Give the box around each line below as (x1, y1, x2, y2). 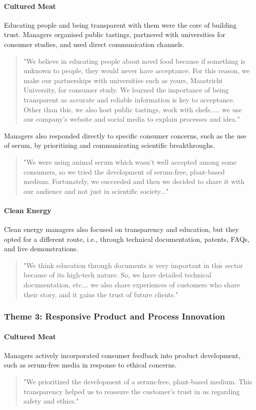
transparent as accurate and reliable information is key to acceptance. (23, 94, 235, 104)
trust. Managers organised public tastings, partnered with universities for (4, 29, 226, 40)
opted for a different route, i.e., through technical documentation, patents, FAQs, (4, 233, 250, 244)
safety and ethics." (23, 396, 79, 406)
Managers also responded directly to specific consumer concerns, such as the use (4, 130, 247, 140)
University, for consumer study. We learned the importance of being (23, 85, 229, 95)
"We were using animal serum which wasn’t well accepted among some (23, 156, 237, 167)
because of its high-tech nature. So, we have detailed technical (23, 270, 212, 280)
